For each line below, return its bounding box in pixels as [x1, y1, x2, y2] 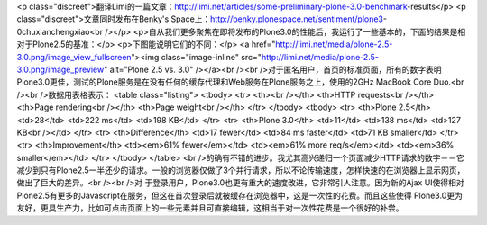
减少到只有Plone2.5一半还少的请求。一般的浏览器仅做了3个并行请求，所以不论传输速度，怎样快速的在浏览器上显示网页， [16, 165, 465, 175]
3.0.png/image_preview [16, 64, 105, 75]
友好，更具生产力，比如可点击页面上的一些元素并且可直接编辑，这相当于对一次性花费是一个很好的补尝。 [16, 202, 404, 213]
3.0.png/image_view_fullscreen [16, 51, 132, 62]
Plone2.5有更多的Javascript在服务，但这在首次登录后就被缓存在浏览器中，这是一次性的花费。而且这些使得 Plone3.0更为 [16, 190, 464, 201]
